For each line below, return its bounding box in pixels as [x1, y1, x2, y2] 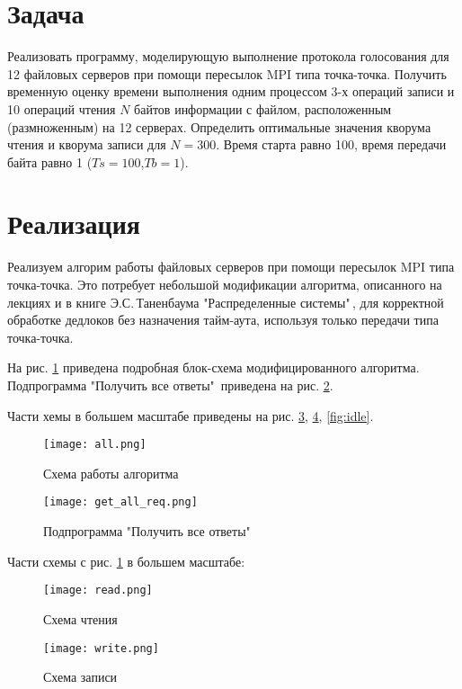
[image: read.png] [43, 584, 153, 597]
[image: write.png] [43, 641, 159, 655]
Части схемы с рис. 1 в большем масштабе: [7, 551, 245, 570]
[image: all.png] [43, 438, 147, 452]
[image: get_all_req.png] [43, 496, 198, 509]
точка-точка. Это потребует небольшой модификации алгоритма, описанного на [7, 275, 442, 293]
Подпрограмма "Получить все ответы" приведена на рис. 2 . [7, 375, 333, 394]
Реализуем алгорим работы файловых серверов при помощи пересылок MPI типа [7, 257, 455, 276]
